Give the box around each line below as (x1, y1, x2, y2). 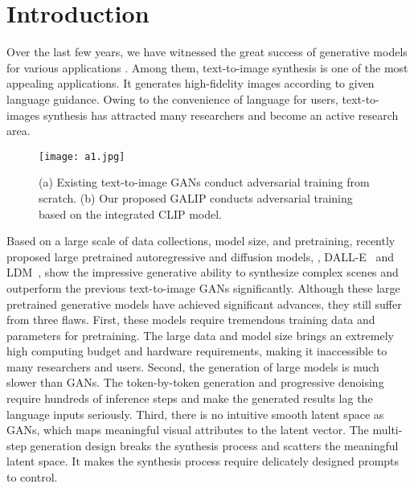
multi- (372, 421, 403, 438)
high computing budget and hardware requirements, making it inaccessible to (6, 342, 387, 359)
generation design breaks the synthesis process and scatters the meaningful (30, 437, 399, 453)
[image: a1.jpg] (39, 150, 125, 162)
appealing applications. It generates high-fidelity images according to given (6, 75, 375, 92)
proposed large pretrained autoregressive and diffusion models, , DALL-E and (6, 248, 395, 265)
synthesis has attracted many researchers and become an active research (43, 106, 399, 123)
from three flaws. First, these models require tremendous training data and (6, 311, 375, 328)
